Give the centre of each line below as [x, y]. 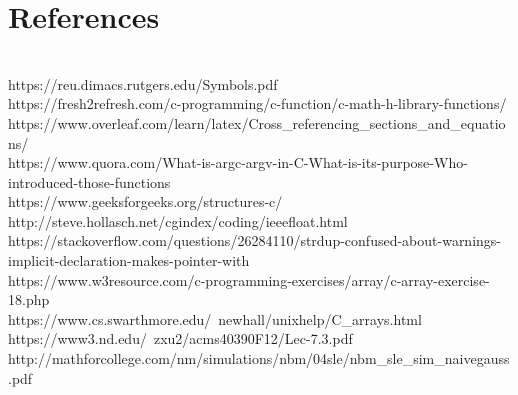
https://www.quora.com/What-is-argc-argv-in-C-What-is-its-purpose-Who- [238, 162]
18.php [29, 299]
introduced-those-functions [89, 181]
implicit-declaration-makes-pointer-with [129, 260]
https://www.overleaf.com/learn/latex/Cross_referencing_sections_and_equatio [257, 122]
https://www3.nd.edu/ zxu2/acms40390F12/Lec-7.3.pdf [180, 338]
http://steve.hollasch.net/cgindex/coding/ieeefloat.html [178, 220]
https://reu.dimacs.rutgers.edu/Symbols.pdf [143, 83]
